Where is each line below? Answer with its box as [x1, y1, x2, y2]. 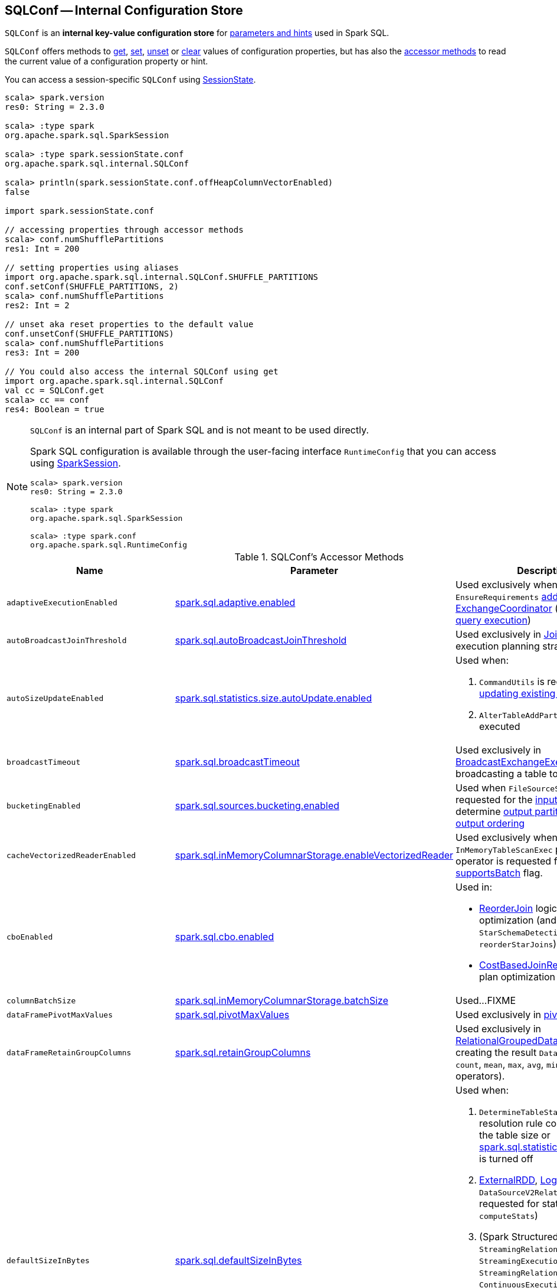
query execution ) [456, 614, 531, 627]
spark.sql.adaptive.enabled [175, 596, 296, 609]
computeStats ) [479, 1209, 538, 1222]
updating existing [479, 687, 556, 700]
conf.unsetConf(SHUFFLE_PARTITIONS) [5, 329, 174, 339]
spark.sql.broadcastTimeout [175, 756, 300, 768]
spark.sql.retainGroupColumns [175, 1046, 311, 1059]
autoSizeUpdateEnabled [6, 693, 104, 703]
